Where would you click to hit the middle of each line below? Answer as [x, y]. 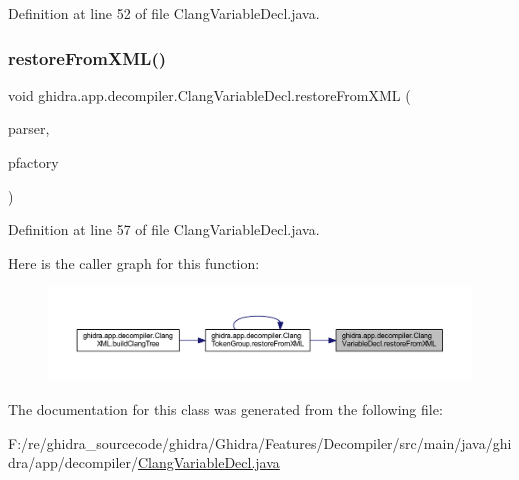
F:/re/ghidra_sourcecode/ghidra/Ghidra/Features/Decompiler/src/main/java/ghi [260, 442]
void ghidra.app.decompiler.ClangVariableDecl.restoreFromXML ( [209, 94]
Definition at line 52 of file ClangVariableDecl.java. [164, 13]
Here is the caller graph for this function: [134, 262]
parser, [29, 128]
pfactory [33, 162]
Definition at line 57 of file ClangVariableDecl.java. [164, 229]
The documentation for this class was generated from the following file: [225, 408]
